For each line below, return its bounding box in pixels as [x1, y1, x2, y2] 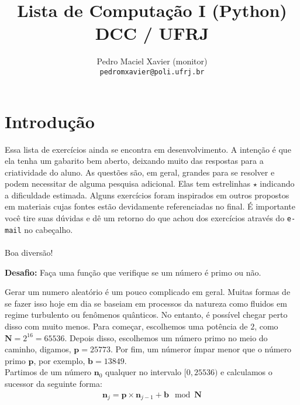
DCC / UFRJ [95, 21, 209, 45]
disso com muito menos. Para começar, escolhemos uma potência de [5, 320, 248, 332]
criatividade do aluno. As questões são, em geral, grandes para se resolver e [5, 166, 275, 178]
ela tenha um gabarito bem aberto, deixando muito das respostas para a [5, 155, 264, 167]
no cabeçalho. [24, 223, 73, 235]
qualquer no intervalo [105, 366, 182, 378]
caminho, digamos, [5, 343, 71, 355]
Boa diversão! [5, 246, 53, 258]
